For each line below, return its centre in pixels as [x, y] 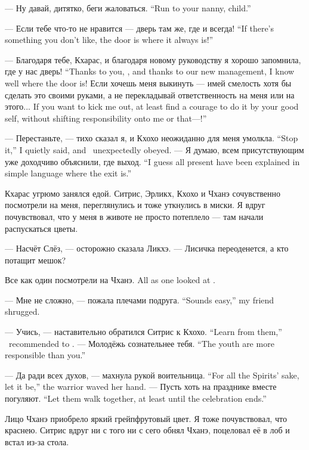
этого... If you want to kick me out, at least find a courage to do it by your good [152, 106]
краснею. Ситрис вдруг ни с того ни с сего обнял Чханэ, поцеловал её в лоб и [147, 430]
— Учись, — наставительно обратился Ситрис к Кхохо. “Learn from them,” [143, 332]
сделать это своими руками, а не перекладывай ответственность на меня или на [150, 94]
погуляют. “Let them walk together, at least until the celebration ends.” [136, 398]
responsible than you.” [45, 355]
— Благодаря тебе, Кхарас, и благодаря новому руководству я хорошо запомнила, [153, 59]
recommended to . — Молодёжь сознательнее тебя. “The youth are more [141, 343]
